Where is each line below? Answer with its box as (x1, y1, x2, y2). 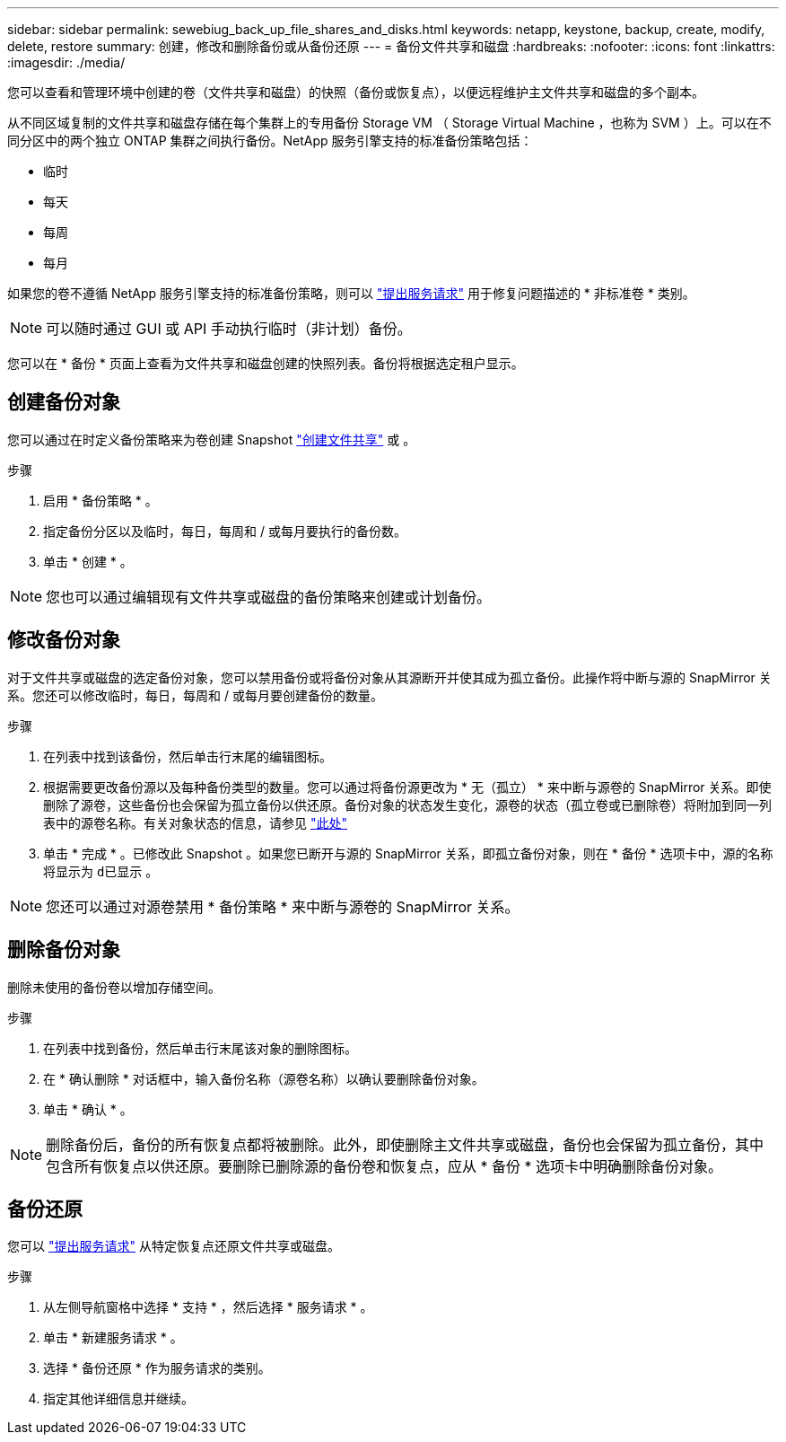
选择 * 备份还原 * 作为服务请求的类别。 (43, 1360, 271, 1376)
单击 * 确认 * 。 (43, 1101, 133, 1117)
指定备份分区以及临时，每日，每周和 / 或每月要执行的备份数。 (43, 523, 406, 539)
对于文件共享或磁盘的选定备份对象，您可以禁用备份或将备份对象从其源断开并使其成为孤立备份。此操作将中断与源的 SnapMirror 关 (7, 669, 772, 685)
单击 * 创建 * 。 (43, 553, 133, 569)
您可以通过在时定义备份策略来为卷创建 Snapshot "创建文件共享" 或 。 (7, 431, 416, 447)
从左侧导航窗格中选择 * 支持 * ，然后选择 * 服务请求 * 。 (43, 1299, 373, 1315)
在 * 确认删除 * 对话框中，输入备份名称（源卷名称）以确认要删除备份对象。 (43, 1070, 485, 1086)
